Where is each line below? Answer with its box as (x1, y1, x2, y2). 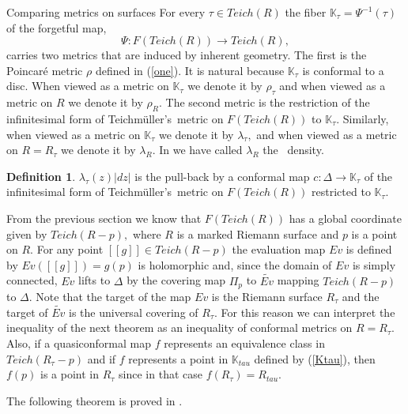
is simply (352, 256, 396, 273)
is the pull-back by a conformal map (134, 167, 310, 184)
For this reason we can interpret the (221, 303, 395, 320)
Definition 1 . (6, 167, 76, 184)
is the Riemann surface (211, 288, 323, 304)
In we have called (159, 141, 243, 158)
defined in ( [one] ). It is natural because (95, 62, 285, 78)
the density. (263, 141, 324, 158)
